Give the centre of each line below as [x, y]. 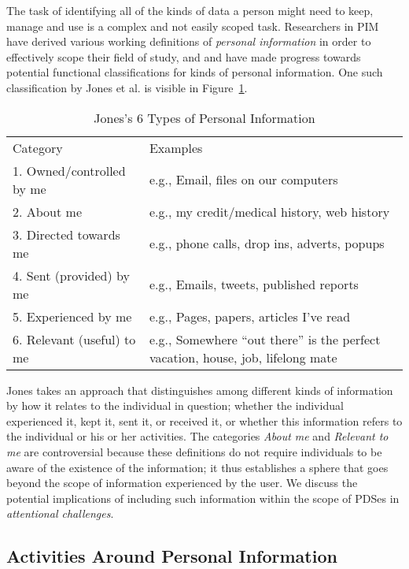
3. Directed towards [66, 234]
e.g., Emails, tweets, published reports [254, 284]
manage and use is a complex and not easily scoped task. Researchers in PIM [193, 26]
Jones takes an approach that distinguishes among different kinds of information [200, 390]
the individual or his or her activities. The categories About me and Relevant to [197, 436]
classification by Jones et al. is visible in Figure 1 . [127, 87]
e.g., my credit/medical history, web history [269, 211]
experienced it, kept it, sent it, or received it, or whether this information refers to [204, 420]
